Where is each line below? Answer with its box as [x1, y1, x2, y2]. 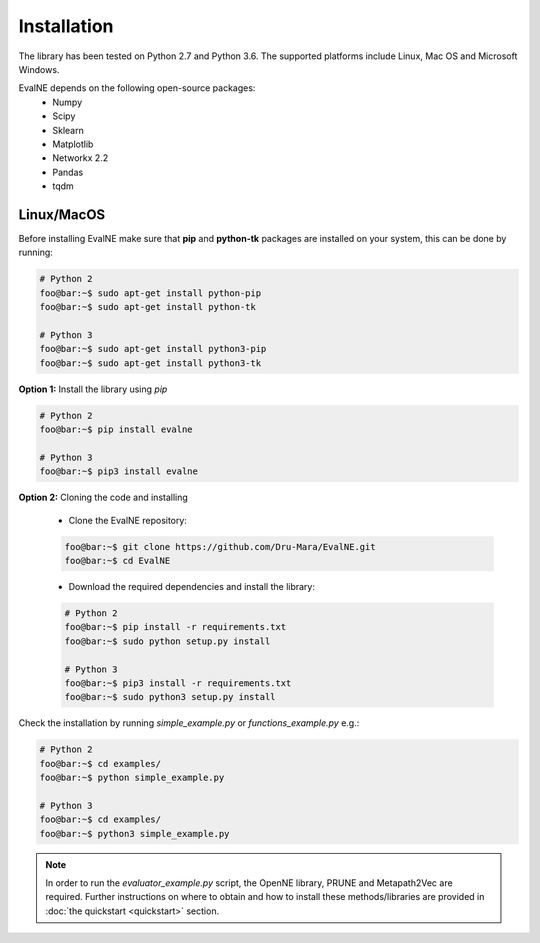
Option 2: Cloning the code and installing [18, 491, 189, 504]
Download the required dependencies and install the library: [68, 580, 315, 592]
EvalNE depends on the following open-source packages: [18, 82, 256, 94]
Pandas [52, 166, 84, 178]
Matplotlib [52, 138, 94, 150]
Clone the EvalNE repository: [68, 514, 187, 526]
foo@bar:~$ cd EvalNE [64, 555, 171, 566]
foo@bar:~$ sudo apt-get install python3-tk [39, 357, 262, 369]
